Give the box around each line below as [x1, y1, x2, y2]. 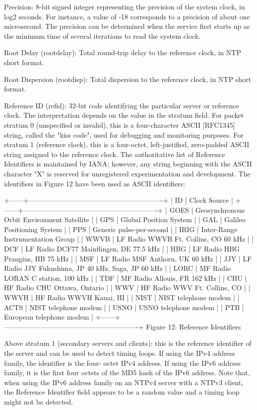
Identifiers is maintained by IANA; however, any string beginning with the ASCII [4, 159, 252, 169]
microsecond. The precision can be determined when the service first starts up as [4, 21, 250, 31]
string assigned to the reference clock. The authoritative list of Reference [4, 149, 225, 159]
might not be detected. [4, 396, 73, 407]
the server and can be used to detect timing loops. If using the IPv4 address [4, 348, 235, 358]
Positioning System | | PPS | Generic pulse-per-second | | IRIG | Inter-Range [4, 224, 238, 234]
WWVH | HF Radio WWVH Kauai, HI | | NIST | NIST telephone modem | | [4, 292, 240, 303]
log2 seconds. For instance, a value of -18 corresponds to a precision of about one [4, 11, 250, 21]
